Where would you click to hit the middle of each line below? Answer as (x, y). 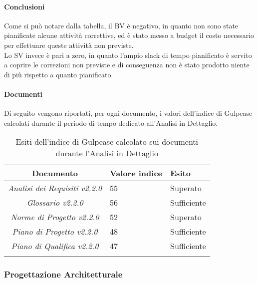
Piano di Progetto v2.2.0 (55, 232)
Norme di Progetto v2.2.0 (55, 217)
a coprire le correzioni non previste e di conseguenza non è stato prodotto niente (127, 65)
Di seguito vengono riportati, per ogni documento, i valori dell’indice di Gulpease (128, 113)
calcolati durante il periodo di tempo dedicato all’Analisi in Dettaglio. (111, 123)
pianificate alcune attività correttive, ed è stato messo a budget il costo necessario (129, 35)
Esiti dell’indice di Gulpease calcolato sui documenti (107, 142)
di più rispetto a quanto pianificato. (59, 74)
